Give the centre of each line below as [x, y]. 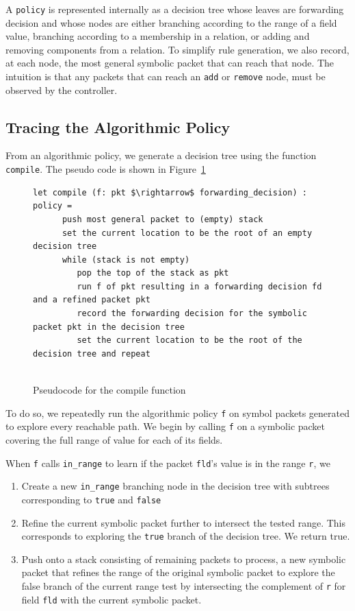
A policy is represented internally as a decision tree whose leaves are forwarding [175, 9]
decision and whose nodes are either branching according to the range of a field [171, 22]
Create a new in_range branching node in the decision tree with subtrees [175, 486]
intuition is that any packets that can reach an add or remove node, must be [166, 76]
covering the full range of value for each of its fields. [114, 439]
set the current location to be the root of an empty [187, 233]
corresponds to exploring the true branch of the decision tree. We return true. [186, 536]
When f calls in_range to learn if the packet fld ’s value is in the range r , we [168, 463]
